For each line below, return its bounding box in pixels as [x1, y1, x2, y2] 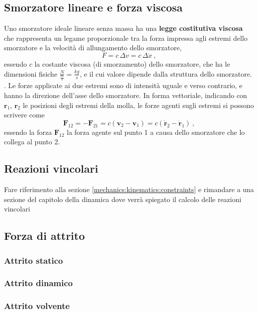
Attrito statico [4, 254, 63, 266]
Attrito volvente [4, 300, 70, 312]
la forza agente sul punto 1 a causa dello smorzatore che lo [67, 126, 245, 137]
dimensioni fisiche [4, 68, 58, 79]
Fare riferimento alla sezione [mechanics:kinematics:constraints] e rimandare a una [4, 184, 254, 195]
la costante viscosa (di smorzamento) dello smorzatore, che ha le [34, 59, 230, 69]
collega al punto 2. [4, 136, 60, 147]
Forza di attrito [4, 228, 85, 243]
